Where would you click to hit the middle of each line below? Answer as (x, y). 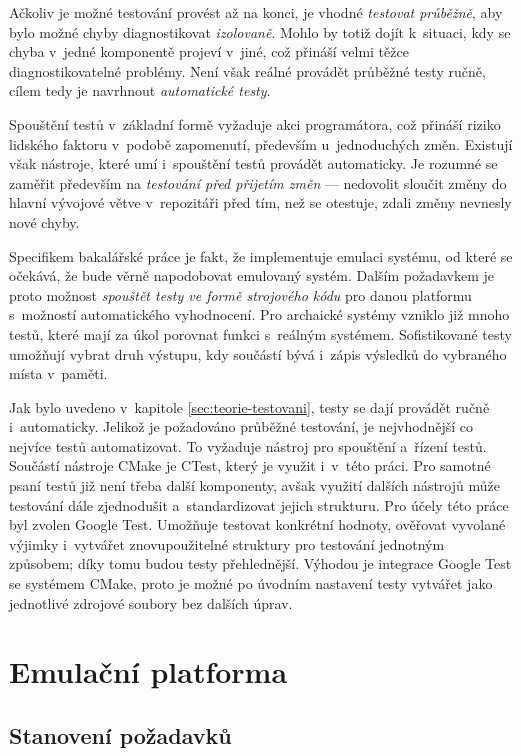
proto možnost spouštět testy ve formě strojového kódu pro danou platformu (240, 294)
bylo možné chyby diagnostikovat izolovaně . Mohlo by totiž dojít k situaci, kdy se (260, 31)
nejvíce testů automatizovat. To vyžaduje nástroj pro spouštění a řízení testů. (248, 445)
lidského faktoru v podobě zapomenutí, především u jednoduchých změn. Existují (261, 143)
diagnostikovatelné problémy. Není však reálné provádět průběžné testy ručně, (247, 70)
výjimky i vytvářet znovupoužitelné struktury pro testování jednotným (227, 543)
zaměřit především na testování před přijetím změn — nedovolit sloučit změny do (258, 182)
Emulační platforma (148, 671)
